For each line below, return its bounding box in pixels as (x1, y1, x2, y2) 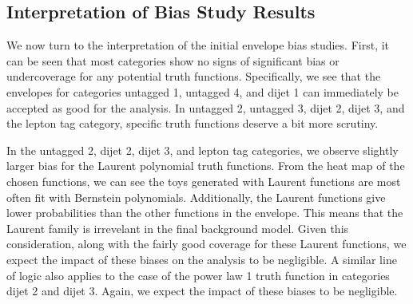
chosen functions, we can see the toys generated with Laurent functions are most (6, 172, 401, 189)
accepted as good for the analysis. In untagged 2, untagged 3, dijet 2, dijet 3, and (6, 99, 405, 116)
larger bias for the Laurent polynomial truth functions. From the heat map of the (6, 157, 405, 174)
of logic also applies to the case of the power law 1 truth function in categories (6, 266, 390, 283)
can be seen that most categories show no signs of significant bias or (6, 52, 340, 69)
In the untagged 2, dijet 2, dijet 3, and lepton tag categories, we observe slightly (6, 141, 399, 158)
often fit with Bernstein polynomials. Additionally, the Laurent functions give (6, 188, 386, 205)
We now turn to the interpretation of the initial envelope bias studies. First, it (6, 37, 390, 53)
